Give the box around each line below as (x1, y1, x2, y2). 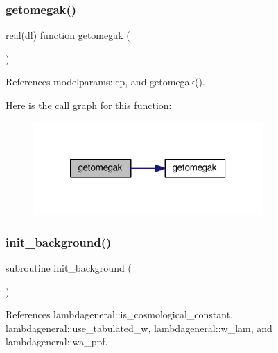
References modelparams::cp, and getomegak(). (6, 74, 205, 89)
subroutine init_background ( (6, 261, 132, 275)
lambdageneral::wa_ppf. (6, 334, 108, 349)
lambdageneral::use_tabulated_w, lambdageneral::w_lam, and (6, 320, 272, 335)
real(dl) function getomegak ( (6, 28, 130, 42)
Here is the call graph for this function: (6, 98, 172, 112)
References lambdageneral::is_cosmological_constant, (6, 307, 234, 322)
